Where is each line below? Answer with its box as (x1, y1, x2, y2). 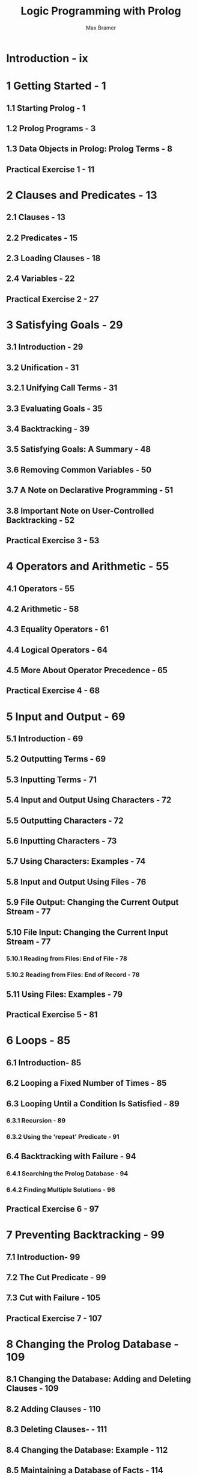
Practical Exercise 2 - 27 (6, 294, 99, 304)
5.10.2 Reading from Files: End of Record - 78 (6, 970, 140, 979)
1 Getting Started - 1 (6, 79, 106, 93)
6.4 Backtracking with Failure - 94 (6, 1151, 136, 1162)
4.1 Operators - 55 (6, 584, 75, 594)
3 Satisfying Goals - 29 (6, 318, 123, 332)
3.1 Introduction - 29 (6, 342, 83, 353)
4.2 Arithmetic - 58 (6, 603, 79, 614)
